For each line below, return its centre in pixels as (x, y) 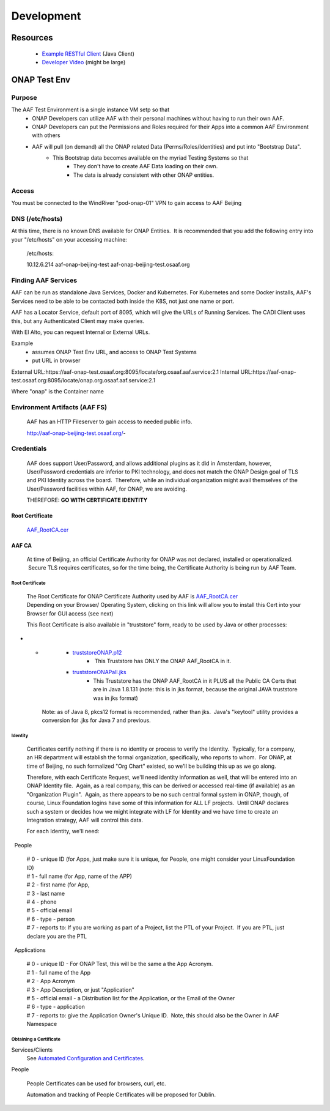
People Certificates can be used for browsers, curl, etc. (96, 1083)
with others (46, 135)
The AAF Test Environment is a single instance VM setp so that (90, 110)
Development (46, 16)
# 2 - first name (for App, (58, 885)
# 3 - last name (46, 893)
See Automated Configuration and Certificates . (86, 1058)
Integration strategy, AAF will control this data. (85, 820)
